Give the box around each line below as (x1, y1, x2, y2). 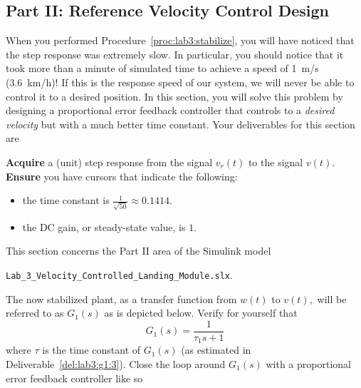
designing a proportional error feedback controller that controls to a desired (6, 103, 335, 118)
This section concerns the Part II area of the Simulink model (6, 243, 271, 258)
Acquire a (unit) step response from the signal (6, 154, 213, 169)
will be (317, 291, 347, 306)
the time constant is (22, 193, 110, 208)
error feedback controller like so (6, 370, 143, 385)
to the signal (248, 154, 303, 169)
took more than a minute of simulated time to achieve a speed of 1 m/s (6, 61, 319, 76)
